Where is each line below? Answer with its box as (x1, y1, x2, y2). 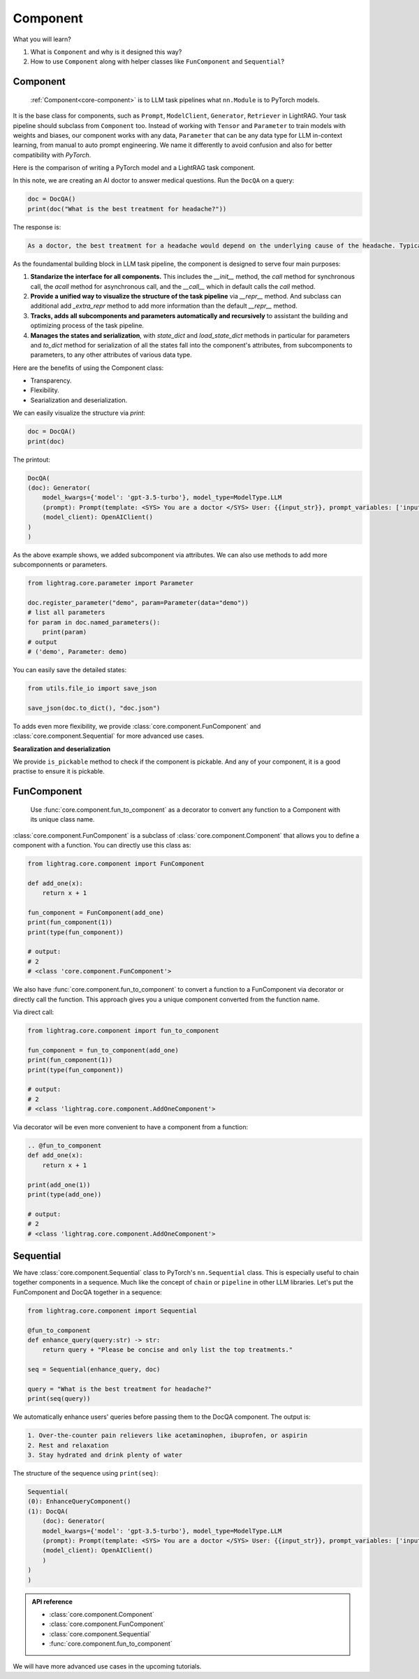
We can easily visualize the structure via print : (13, 409, 146, 417)
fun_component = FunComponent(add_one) (27, 908, 164, 916)
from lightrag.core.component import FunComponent (27, 859, 205, 867)
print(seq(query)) (27, 1395, 91, 1403)
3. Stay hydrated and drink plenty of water (27, 1451, 183, 1459)
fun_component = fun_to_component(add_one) (27, 1046, 179, 1054)
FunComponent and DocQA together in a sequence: (13, 1287, 162, 1296)
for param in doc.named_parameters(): (27, 618, 161, 626)
